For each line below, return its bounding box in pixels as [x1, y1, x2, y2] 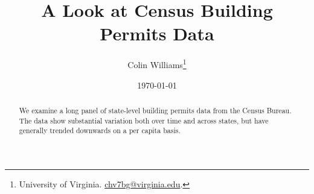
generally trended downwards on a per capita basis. [19, 125, 181, 136]
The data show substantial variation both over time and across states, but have [19, 115, 269, 125]
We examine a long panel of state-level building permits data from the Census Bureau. [19, 105, 292, 115]
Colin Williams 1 [127, 57, 187, 70]
